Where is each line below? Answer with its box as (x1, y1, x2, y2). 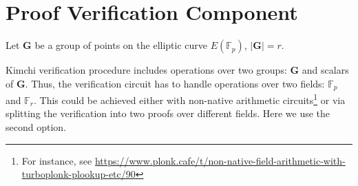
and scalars (302, 63, 349, 77)
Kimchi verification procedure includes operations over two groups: (6, 63, 287, 77)
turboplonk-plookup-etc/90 (21, 167, 136, 181)
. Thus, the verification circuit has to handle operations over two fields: (25, 76, 325, 90)
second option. (6, 120, 66, 134)
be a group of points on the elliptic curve (34, 38, 208, 52)
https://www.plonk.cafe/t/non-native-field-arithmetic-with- (94, 153, 346, 167)
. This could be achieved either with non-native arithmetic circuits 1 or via (34, 91, 346, 107)
